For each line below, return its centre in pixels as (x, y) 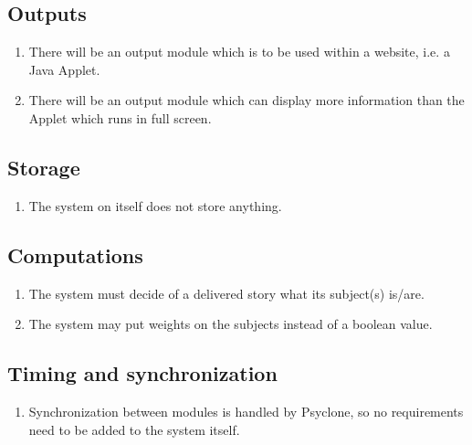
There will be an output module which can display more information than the (246, 100)
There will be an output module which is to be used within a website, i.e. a (239, 52)
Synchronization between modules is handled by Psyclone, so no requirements (246, 411)
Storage (44, 167)
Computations (75, 254)
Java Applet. (64, 69)
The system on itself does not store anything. (155, 205)
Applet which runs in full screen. (120, 117)
